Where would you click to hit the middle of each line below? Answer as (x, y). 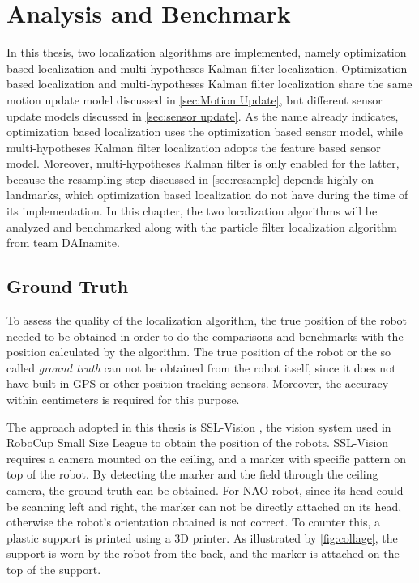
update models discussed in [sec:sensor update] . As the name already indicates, (203, 115)
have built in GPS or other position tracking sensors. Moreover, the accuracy (198, 383)
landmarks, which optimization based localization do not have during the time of (207, 195)
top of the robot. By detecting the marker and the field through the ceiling (192, 474)
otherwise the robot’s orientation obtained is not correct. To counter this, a (193, 522)
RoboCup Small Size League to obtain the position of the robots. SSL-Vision (198, 443)
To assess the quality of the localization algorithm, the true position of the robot (207, 320)
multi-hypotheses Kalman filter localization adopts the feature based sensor (194, 147)
